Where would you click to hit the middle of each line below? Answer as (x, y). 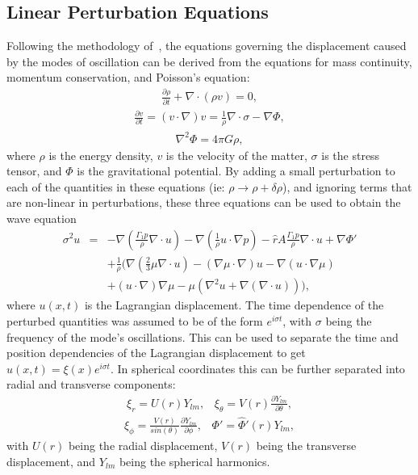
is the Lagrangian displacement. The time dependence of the (234, 305)
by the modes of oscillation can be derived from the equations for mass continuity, (209, 61)
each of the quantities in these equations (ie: (116, 186)
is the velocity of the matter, (236, 155)
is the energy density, (101, 155)
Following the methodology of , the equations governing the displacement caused (207, 46)
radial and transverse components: (91, 384)
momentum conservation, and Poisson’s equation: (128, 77)
